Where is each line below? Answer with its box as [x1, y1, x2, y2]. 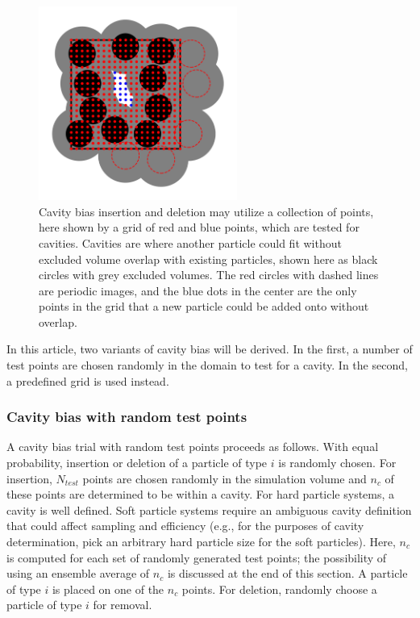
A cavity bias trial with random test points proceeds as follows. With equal [6, 438, 379, 455]
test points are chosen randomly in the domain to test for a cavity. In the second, [6, 357, 408, 374]
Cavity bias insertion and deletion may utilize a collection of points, [39, 203, 374, 219]
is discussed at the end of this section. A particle [167, 565, 408, 582]
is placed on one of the [52, 580, 164, 597]
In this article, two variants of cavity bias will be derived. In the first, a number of [6, 340, 413, 357]
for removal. [93, 596, 152, 613]
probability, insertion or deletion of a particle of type [6, 454, 268, 471]
